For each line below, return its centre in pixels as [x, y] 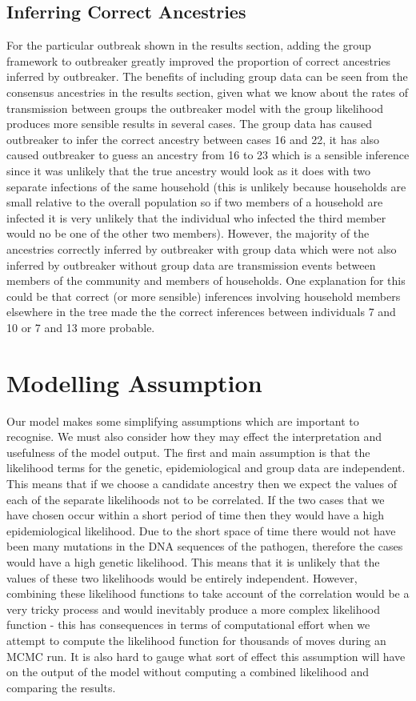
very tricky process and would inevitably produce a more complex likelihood [194, 609]
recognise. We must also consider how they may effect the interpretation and [194, 437]
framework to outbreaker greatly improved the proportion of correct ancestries [199, 60]
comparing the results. [61, 687]
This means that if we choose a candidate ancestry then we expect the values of [202, 483]
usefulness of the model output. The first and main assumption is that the [188, 452]
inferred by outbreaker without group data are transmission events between [191, 264]
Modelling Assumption [134, 382]
